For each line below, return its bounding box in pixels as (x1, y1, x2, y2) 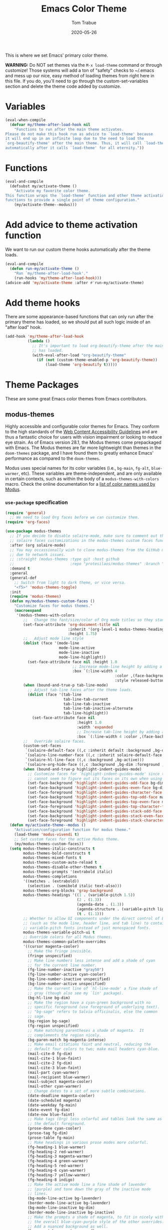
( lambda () (27, 339, 50, 344)
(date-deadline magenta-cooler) (27, 1094, 95, 1099)
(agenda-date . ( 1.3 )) (76, 902, 124, 907)
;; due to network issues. (9, 552, 66, 557)
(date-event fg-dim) (27, 1107, 70, 1112)
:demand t (9, 566, 30, 571)
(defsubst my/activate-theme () (9, 184, 77, 189)
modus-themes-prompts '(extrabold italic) (23, 869, 113, 875)
